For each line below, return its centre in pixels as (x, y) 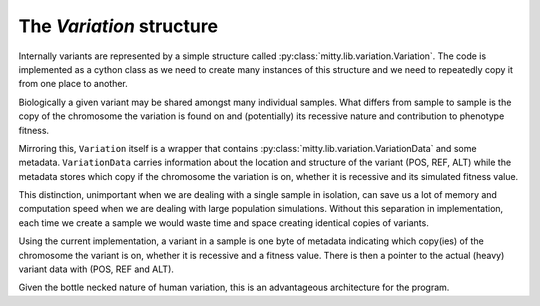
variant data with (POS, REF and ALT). (96, 269)
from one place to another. (73, 84)
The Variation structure (118, 26)
